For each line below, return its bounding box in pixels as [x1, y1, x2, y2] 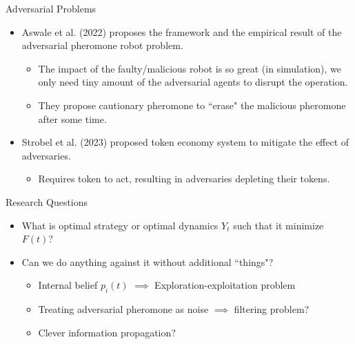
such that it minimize [233, 218, 324, 232]
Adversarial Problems [6, 1, 97, 15]
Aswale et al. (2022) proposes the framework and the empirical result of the [21, 24, 342, 39]
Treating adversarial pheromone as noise [38, 302, 209, 316]
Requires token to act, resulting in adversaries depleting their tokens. [38, 171, 330, 186]
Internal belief [38, 278, 98, 292]
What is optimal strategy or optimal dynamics [21, 218, 219, 232]
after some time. [38, 111, 107, 126]
